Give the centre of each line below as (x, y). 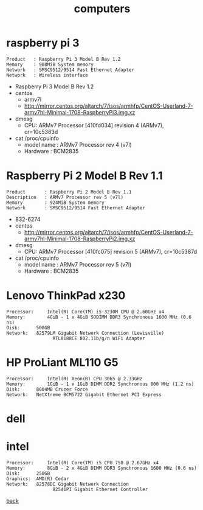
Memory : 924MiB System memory (55, 203)
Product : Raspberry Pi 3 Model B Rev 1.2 (64, 59)
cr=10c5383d (41, 131)
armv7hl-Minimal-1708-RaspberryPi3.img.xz (80, 112)
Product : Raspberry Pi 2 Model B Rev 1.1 (69, 192)
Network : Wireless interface (47, 75)
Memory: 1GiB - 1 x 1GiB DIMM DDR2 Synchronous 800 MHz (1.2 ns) (100, 384)
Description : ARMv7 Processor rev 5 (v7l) (65, 197)
